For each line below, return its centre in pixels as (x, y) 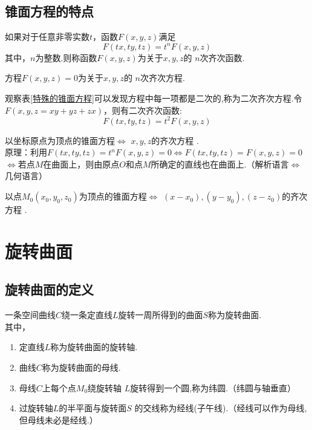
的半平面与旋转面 (93, 408)
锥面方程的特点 (49, 11)
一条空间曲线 (30, 315)
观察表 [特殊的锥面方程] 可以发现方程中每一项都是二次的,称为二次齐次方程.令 (154, 98)
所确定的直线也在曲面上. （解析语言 (220, 164)
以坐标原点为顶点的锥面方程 (60, 140)
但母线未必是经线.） (58, 419)
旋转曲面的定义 (49, 289)
